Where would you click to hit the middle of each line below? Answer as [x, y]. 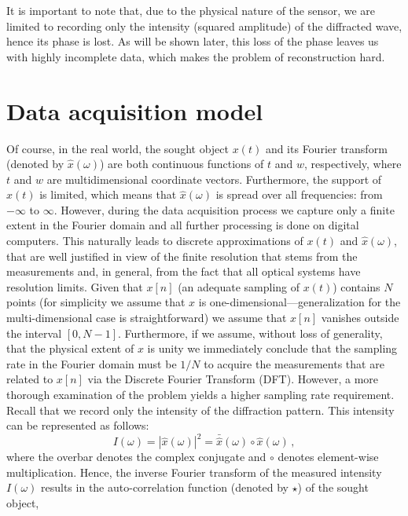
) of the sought [333, 487]
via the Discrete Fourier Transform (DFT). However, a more [233, 379]
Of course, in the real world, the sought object [118, 148]
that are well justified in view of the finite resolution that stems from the [182, 256]
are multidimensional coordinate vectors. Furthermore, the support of [214, 179]
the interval [34, 333]
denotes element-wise [328, 457]
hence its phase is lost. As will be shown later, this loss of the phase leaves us [193, 41]
